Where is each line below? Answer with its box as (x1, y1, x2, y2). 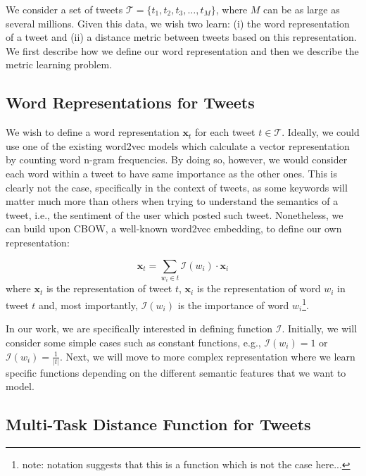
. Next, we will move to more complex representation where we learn (60, 349, 355, 363)
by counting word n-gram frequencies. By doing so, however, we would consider (6, 152, 348, 167)
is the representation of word (196, 281, 321, 296)
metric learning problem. (6, 57, 113, 72)
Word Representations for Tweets (6, 92, 255, 113)
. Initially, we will (282, 321, 358, 336)
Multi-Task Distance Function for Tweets (6, 413, 311, 435)
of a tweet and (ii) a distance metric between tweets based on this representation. (6, 30, 357, 44)
